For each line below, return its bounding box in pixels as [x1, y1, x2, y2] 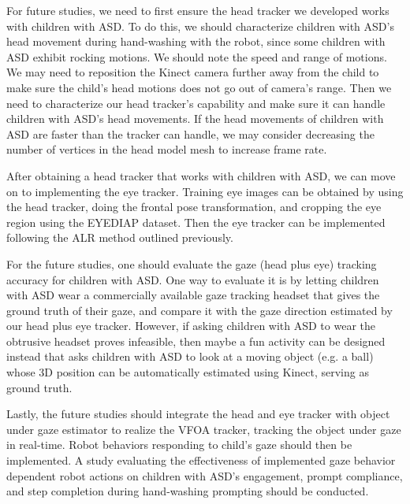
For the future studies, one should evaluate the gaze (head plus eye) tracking [6, 255, 377, 272]
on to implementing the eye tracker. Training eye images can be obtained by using [6, 183, 404, 199]
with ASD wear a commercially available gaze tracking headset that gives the [6, 287, 380, 303]
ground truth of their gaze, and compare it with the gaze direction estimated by [6, 302, 393, 318]
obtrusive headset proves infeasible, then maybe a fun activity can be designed [6, 332, 386, 349]
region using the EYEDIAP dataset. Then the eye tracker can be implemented [6, 213, 386, 230]
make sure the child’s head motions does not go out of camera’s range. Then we [6, 79, 392, 95]
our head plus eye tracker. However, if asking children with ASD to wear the [6, 317, 376, 334]
